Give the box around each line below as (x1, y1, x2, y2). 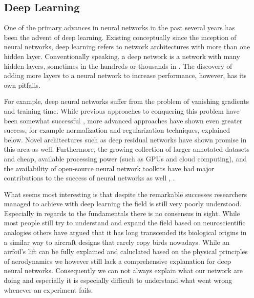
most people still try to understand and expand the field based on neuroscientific (4, 218, 246, 228)
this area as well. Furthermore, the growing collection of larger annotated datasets (4, 144, 250, 154)
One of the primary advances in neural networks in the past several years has (4, 22, 235, 33)
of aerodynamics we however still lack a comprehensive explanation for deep (4, 256, 231, 266)
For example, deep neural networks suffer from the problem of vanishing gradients (4, 96, 249, 106)
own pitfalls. (4, 79, 41, 90)
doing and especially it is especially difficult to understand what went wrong (4, 275, 233, 285)
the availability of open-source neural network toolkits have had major (4, 163, 214, 173)
